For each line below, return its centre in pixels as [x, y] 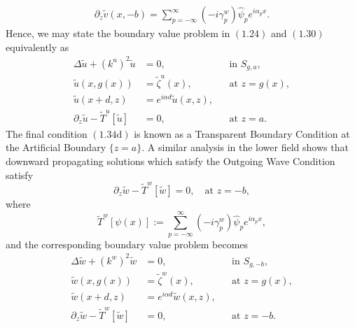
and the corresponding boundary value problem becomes [127, 244]
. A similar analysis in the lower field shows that [245, 147]
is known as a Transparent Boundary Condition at [242, 133]
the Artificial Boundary [56, 147]
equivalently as [37, 47]
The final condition [47, 133]
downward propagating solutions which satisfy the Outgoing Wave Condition [170, 161]
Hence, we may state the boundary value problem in [118, 33]
